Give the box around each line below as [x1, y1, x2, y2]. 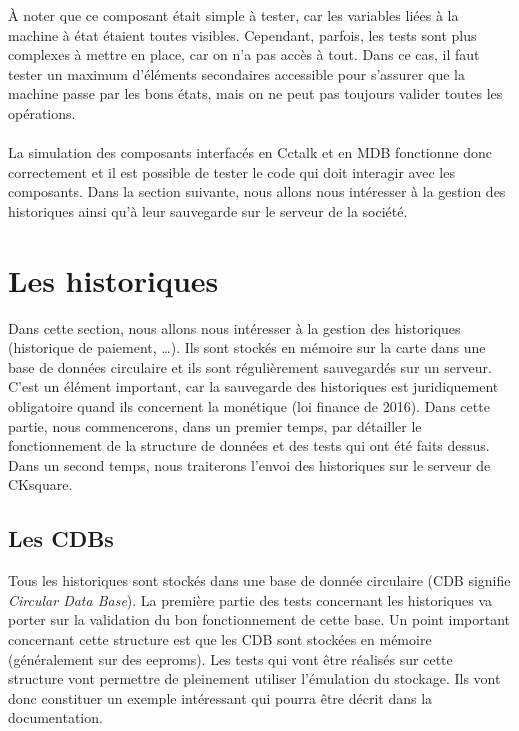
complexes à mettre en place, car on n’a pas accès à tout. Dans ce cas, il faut [8, 44, 480, 65]
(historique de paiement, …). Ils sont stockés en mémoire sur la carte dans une [8, 337, 486, 358]
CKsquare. [8, 474, 73, 495]
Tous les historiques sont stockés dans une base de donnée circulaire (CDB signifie [8, 570, 511, 591]
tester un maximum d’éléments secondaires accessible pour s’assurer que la [8, 63, 465, 84]
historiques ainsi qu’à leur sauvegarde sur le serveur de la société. [8, 200, 408, 221]
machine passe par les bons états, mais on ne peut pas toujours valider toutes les [8, 83, 503, 104]
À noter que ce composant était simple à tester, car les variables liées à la [8, 5, 459, 25]
